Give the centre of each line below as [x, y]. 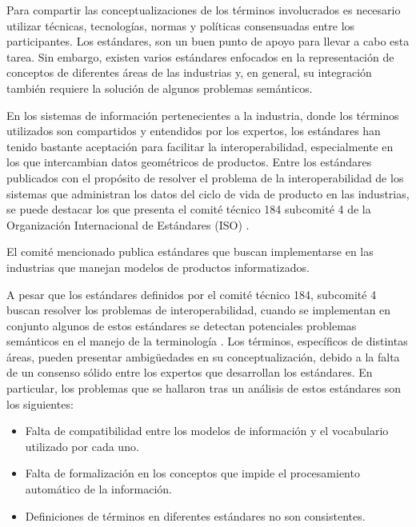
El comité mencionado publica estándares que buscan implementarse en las [190, 252]
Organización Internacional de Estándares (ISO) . [128, 224]
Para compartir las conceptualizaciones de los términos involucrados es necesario [204, 10]
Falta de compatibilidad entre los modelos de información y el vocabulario [207, 431]
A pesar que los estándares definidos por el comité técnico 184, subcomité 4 [192, 294]
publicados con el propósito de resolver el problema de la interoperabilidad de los [205, 177]
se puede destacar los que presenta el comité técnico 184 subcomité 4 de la [189, 209]
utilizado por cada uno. [82, 446]
